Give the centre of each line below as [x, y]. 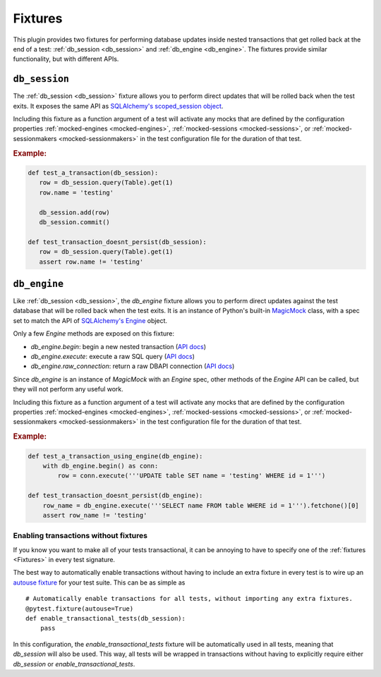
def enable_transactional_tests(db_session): [106, 618]
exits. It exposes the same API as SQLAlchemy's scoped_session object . [118, 106]
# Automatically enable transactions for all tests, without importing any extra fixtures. [189, 599]
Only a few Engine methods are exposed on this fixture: [93, 334]
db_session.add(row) [75, 212]
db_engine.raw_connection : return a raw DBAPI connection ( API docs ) [133, 366]
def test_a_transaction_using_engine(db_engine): [115, 456]
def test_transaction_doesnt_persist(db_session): [117, 242]
